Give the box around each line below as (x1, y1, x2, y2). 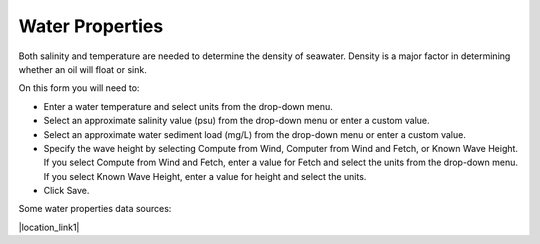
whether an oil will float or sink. (18, 63, 147, 75)
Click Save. (43, 185, 90, 197)
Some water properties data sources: (18, 203, 172, 215)
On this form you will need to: (18, 82, 140, 94)
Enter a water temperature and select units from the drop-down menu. (43, 100, 334, 112)
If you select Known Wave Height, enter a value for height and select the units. (43, 170, 367, 182)
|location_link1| (18, 221, 80, 233)
